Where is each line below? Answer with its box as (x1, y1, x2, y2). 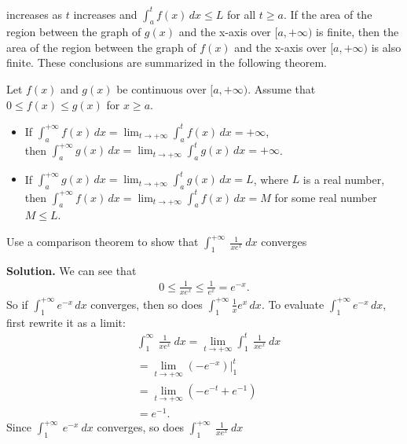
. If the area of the (283, 6, 372, 22)
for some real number (274, 189, 377, 205)
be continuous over (116, 81, 207, 97)
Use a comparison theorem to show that (6, 233, 199, 250)
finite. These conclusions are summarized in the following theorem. (6, 54, 327, 71)
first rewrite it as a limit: (6, 314, 126, 330)
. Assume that (247, 81, 316, 97)
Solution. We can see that (6, 262, 137, 278)
